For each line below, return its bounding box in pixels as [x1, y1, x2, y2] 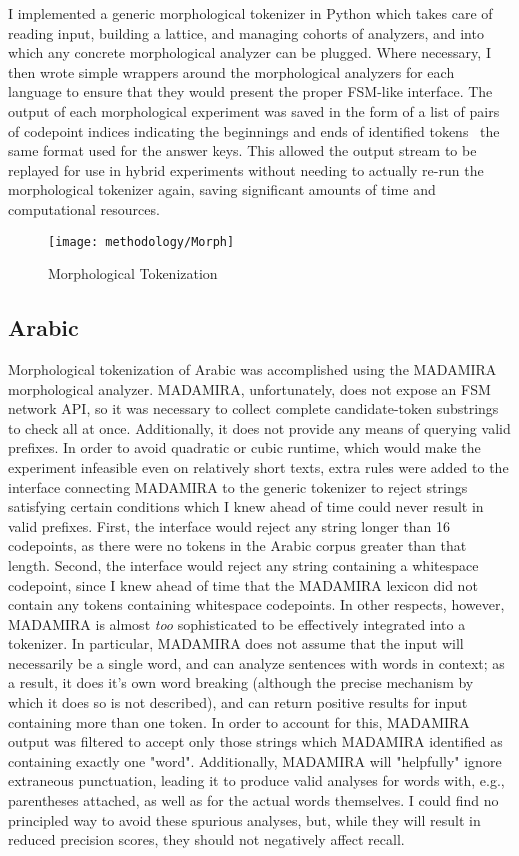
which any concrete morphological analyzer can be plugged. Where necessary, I [8, 42, 491, 63]
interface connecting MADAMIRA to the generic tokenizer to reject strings [8, 476, 468, 497]
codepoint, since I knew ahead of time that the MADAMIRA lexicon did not [8, 574, 478, 595]
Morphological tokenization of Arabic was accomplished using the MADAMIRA [8, 358, 497, 379]
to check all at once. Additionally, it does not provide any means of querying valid [8, 417, 511, 438]
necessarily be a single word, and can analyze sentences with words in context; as [8, 652, 505, 673]
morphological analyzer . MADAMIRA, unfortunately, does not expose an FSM [8, 378, 491, 399]
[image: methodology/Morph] [48, 234, 235, 249]
